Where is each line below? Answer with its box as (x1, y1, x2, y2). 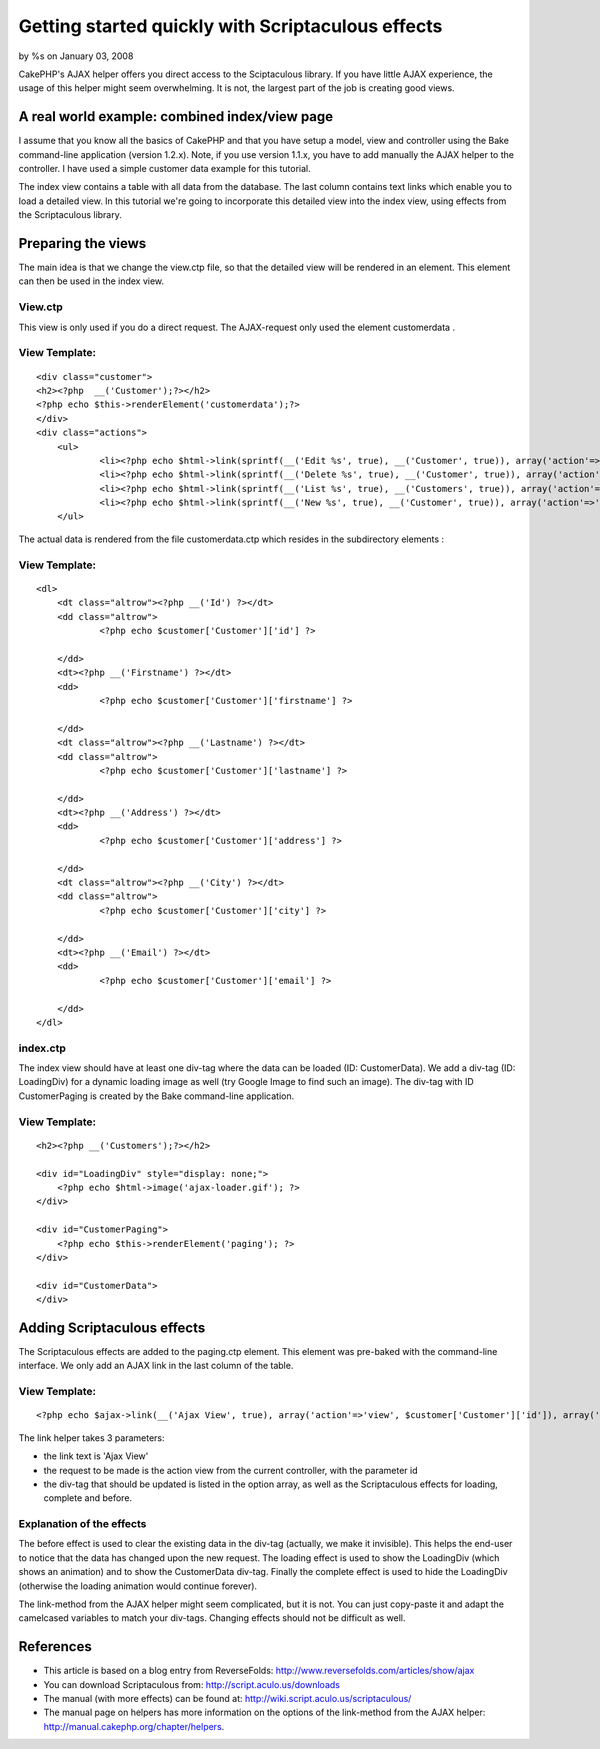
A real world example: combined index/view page (18, 108, 334, 125)
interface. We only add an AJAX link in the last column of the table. (18, 1360, 294, 1372)
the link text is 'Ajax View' (43, 1450, 149, 1462)
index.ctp (18, 1041, 67, 1055)
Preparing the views (18, 235, 147, 252)
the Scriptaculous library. (18, 209, 122, 221)
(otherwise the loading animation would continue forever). (18, 1580, 258, 1592)
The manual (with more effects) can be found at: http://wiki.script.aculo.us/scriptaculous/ (43, 1693, 412, 1705)
